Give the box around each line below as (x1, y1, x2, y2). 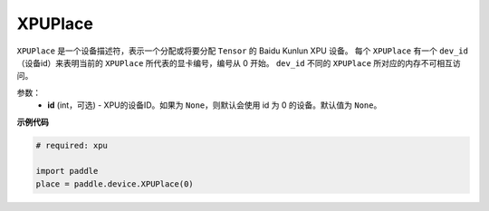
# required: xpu (35, 140, 109, 151)
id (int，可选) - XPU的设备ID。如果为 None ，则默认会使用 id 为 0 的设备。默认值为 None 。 (47, 100, 382, 110)
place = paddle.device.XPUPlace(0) (35, 178, 194, 189)
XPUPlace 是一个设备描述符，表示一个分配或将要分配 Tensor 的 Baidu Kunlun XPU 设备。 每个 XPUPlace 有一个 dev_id (16, 45, 468, 56)
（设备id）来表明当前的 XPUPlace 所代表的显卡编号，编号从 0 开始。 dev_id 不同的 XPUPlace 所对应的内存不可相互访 (16, 57, 461, 68)
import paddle (35, 166, 99, 177)
